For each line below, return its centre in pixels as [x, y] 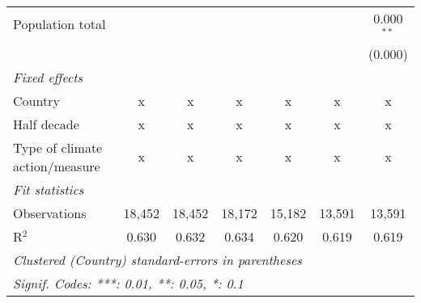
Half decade [46, 124]
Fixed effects [48, 77]
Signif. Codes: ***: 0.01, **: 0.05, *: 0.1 [128, 283]
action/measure [57, 166]
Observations [50, 213]
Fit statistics [49, 189]
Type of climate [58, 147]
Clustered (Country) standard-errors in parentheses [157, 259]
